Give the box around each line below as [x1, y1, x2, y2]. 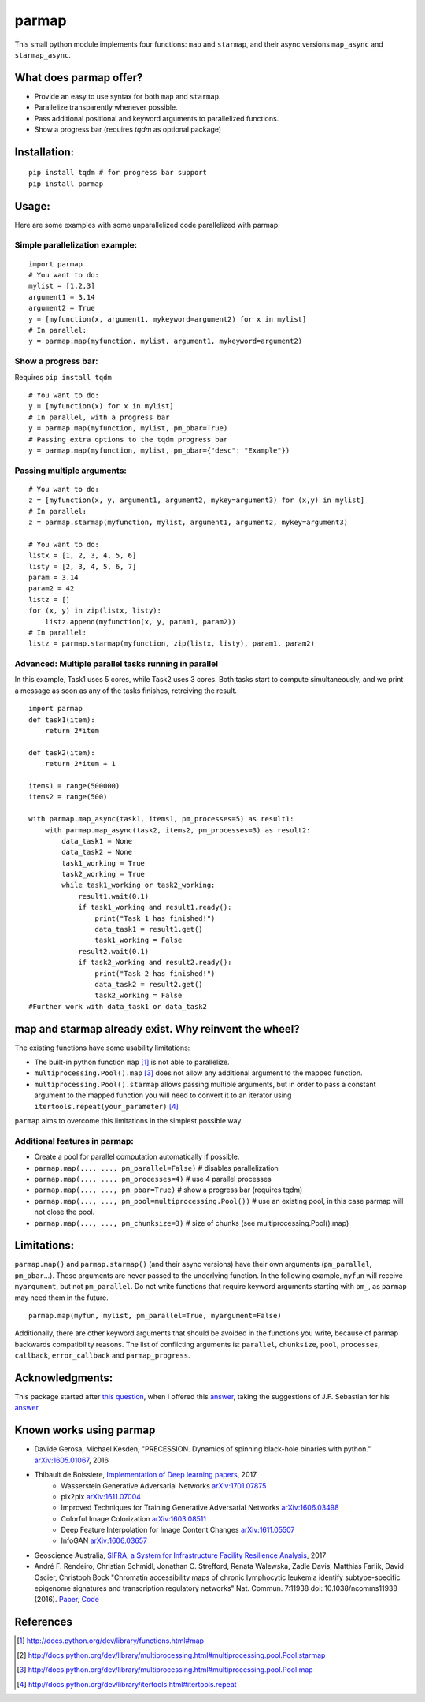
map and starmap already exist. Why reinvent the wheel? [14, 1022, 300, 1036]
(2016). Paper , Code [34, 1595, 100, 1604]
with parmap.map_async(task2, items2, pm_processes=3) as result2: [44, 825, 311, 835]
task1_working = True [61, 858, 146, 867]
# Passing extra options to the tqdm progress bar [28, 434, 228, 444]
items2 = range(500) [28, 792, 108, 802]
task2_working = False [94, 991, 183, 1000]
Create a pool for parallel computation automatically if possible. [34, 1152, 240, 1162]
